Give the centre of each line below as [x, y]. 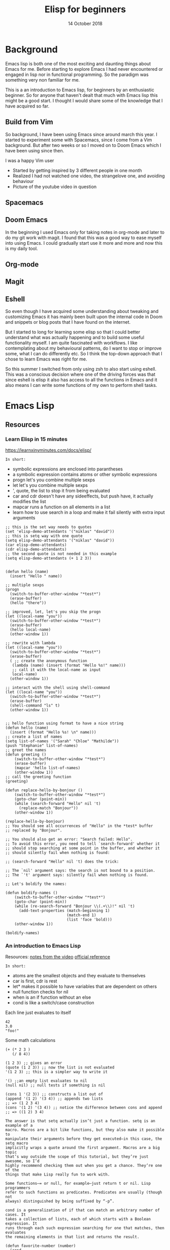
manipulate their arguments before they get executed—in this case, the [84, 1139]
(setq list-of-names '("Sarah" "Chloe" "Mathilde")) [62, 741]
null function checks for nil [40, 992]
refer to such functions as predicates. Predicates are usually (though [84, 1192]
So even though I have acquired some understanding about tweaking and [82, 311]
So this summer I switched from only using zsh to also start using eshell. [81, 369]
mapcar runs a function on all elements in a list [61, 507]
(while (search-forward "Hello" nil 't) [58, 804]
